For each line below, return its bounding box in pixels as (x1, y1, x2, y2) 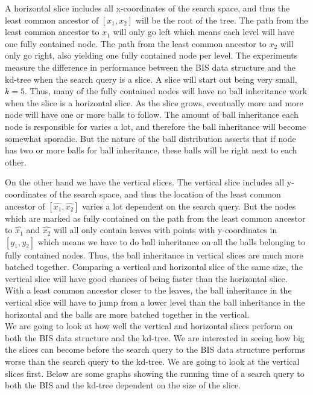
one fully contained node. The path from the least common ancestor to (5, 37, 267, 50)
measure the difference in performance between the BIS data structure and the (5, 60, 296, 73)
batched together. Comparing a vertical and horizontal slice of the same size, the (5, 260, 303, 273)
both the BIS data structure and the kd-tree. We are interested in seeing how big (5, 331, 305, 344)
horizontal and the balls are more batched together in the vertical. (5, 307, 250, 320)
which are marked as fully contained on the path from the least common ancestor (5, 211, 306, 224)
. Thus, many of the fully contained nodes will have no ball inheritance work (24, 85, 308, 97)
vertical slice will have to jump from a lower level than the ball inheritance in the (5, 296, 305, 309)
